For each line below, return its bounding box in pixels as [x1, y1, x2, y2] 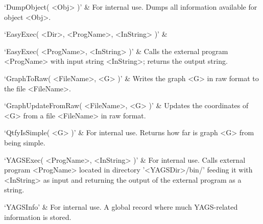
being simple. [4, 137, 45, 147]
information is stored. [4, 211, 71, 222]
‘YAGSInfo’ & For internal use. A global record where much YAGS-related [4, 201, 238, 212]
